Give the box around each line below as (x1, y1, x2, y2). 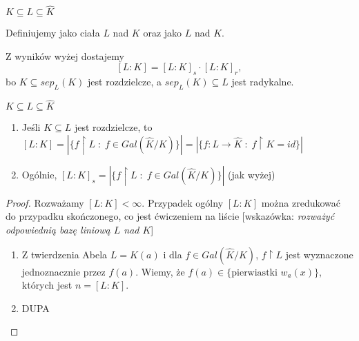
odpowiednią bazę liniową (6, 223, 110, 236)
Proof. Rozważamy (6, 195, 84, 209)
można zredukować (261, 195, 341, 209)
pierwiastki (231, 267, 278, 278)
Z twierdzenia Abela (21, 247, 108, 261)
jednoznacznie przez (21, 264, 106, 278)
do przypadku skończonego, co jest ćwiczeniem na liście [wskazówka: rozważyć (6, 209, 335, 223)
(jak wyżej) (228, 167, 275, 181)
